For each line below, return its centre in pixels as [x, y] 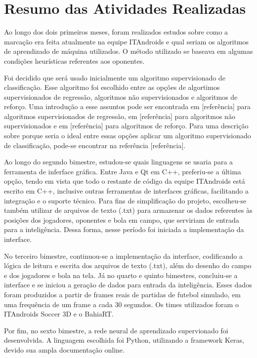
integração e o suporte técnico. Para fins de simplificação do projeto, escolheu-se [125, 200]
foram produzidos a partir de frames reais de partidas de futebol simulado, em [123, 294]
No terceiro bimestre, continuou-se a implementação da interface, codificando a [123, 256]
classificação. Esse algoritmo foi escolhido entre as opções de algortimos [112, 87]
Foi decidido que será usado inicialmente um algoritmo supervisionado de [115, 77]
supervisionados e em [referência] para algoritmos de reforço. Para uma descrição [126, 126]
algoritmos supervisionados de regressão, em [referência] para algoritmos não [120, 116]
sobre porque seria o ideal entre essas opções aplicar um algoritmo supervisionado [128, 136]
